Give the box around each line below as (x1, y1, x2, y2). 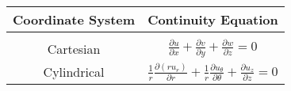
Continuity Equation (147, 10, 278, 28)
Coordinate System (13, 10, 136, 28)
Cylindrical (43, 63, 105, 82)
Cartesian (47, 39, 101, 58)
